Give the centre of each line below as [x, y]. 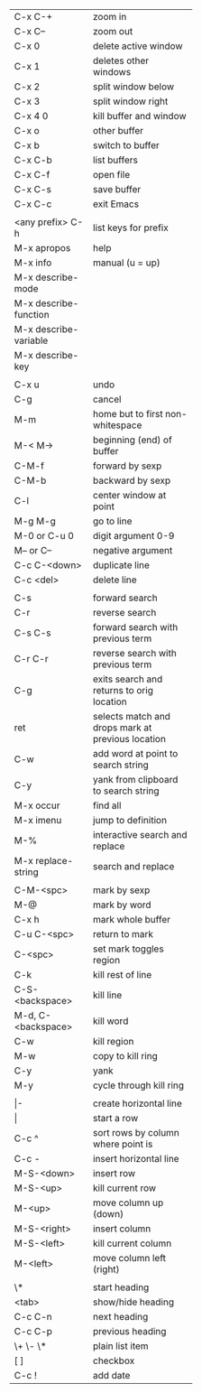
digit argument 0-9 [133, 536]
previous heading [129, 1331]
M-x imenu [38, 820]
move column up [128, 1203]
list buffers [115, 160]
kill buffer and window [139, 116]
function [32, 315]
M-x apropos [42, 248]
